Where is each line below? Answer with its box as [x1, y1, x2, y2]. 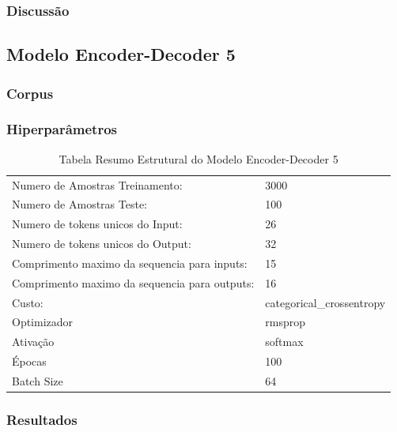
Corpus [6, 83, 54, 103]
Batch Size [12, 372, 63, 389]
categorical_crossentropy [265, 294, 386, 310]
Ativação [12, 333, 55, 350]
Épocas [12, 353, 47, 370]
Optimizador [12, 314, 74, 330]
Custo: [12, 294, 43, 310]
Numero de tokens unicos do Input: [12, 216, 183, 232]
